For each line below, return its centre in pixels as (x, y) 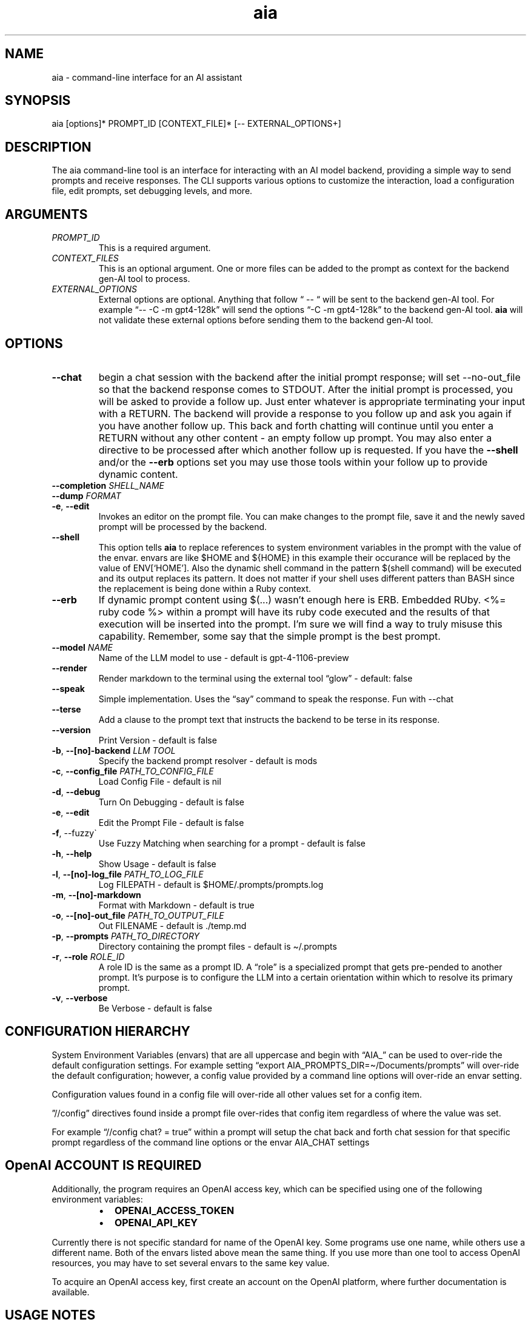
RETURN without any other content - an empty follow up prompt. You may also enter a (295, 438)
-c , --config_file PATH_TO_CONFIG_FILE (133, 771)
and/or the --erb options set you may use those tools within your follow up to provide (293, 462)
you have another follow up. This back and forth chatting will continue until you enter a (296, 425)
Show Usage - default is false (157, 864)
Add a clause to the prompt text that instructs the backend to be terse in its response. (269, 719)
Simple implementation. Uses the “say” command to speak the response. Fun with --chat (276, 699)
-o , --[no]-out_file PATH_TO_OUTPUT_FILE (138, 915)
